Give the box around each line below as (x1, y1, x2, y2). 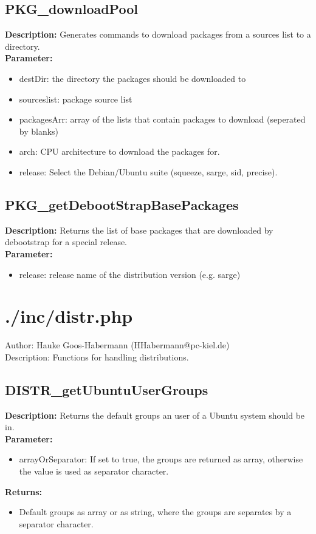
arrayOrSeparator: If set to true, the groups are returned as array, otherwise (19, 453, 303, 465)
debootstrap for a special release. (5, 235, 128, 248)
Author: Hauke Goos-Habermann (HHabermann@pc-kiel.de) (5, 339, 230, 351)
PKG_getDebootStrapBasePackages (5, 195, 239, 214)
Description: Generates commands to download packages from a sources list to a (5, 28, 311, 41)
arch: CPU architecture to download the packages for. (19, 145, 220, 158)
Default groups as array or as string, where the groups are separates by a (19, 505, 292, 518)
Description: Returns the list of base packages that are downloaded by (5, 223, 273, 236)
